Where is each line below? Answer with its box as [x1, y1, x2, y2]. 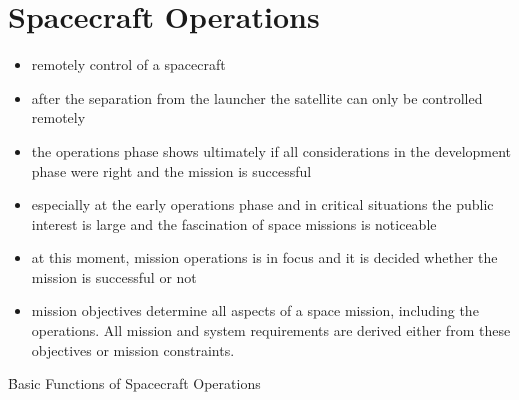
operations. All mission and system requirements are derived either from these [31, 320, 511, 341]
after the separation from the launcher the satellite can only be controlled [31, 87, 483, 108]
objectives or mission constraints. [31, 339, 235, 360]
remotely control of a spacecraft [31, 54, 226, 75]
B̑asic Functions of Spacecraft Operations [8, 373, 261, 394]
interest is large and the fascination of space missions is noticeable [31, 213, 437, 234]
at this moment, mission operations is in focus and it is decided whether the [31, 247, 498, 268]
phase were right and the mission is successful [31, 160, 312, 181]
